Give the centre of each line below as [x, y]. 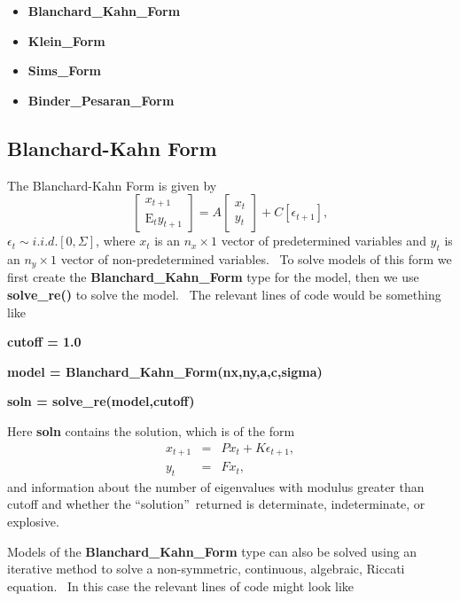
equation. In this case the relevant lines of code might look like [181, 585]
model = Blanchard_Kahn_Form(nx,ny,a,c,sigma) [165, 371]
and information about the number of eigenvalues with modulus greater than [216, 486]
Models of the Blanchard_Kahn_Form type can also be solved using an [212, 551]
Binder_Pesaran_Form [101, 100]
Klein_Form [66, 40]
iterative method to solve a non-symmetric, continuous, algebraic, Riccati [206, 569]
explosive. [33, 522]
